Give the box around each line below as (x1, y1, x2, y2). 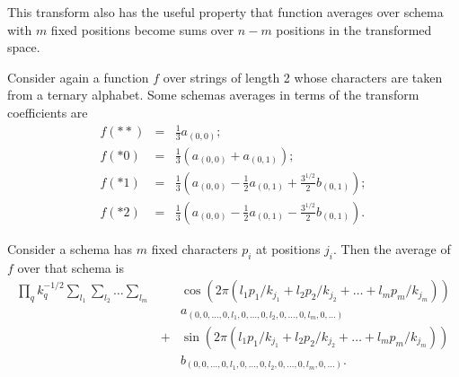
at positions (256, 239, 321, 258)
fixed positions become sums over (50, 20, 234, 39)
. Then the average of (333, 239, 451, 258)
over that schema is (17, 258, 124, 276)
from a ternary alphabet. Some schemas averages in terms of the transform (7, 85, 419, 104)
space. (7, 38, 40, 57)
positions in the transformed (276, 20, 432, 39)
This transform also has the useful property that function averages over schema (7, 3, 444, 21)
